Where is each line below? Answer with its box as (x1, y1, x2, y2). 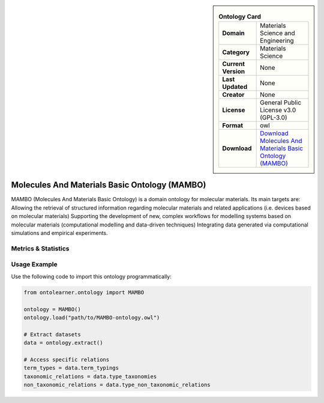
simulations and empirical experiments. (11, 229, 108, 237)
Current (222, 60, 245, 68)
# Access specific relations (23, 356, 110, 363)
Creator (222, 91, 245, 99)
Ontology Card (218, 13, 261, 21)
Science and (260, 29, 295, 37)
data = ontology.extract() (23, 339, 103, 347)
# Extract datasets (23, 331, 81, 338)
